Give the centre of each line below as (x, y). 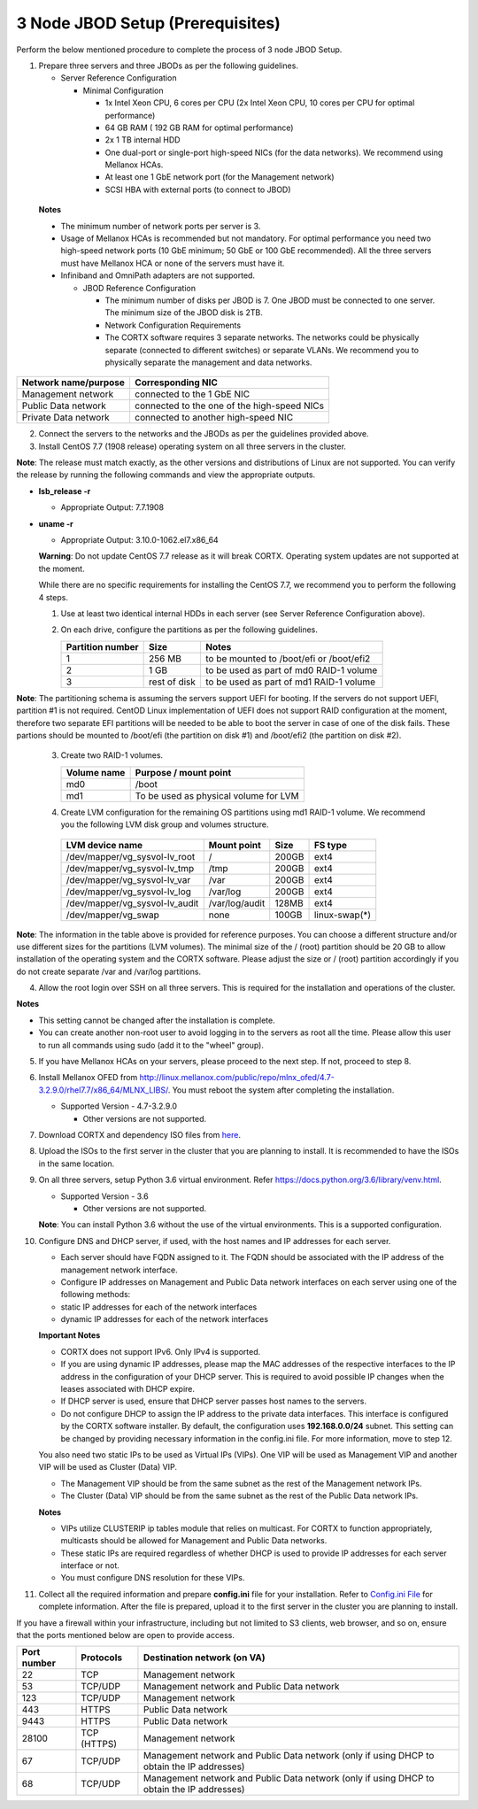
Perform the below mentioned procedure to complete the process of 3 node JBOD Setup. (179, 50)
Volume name (96, 772)
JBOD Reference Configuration (139, 288)
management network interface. (119, 1270)
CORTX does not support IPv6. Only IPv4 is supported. (161, 1351)
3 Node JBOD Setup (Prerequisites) (148, 23)
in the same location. (77, 1163)
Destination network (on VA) (204, 1658)
